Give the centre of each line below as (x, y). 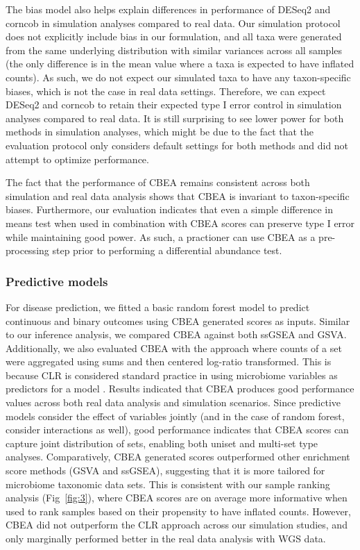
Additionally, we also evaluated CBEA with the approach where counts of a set (174, 348)
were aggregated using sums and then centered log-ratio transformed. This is (169, 361)
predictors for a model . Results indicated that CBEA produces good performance (180, 389)
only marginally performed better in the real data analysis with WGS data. (166, 538)
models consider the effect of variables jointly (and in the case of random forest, (175, 416)
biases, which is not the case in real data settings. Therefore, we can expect (166, 91)
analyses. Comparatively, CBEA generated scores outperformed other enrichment (178, 457)
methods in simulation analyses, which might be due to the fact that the (160, 132)
